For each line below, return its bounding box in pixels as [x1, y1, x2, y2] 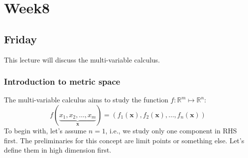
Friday [4, 31, 37, 46]
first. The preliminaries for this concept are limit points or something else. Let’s [4, 135, 245, 145]
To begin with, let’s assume [4, 125, 87, 135]
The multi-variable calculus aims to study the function [4, 95, 168, 105]
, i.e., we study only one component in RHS [105, 125, 237, 135]
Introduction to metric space [4, 75, 121, 88]
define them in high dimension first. [4, 145, 111, 155]
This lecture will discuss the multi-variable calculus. [4, 54, 160, 64]
